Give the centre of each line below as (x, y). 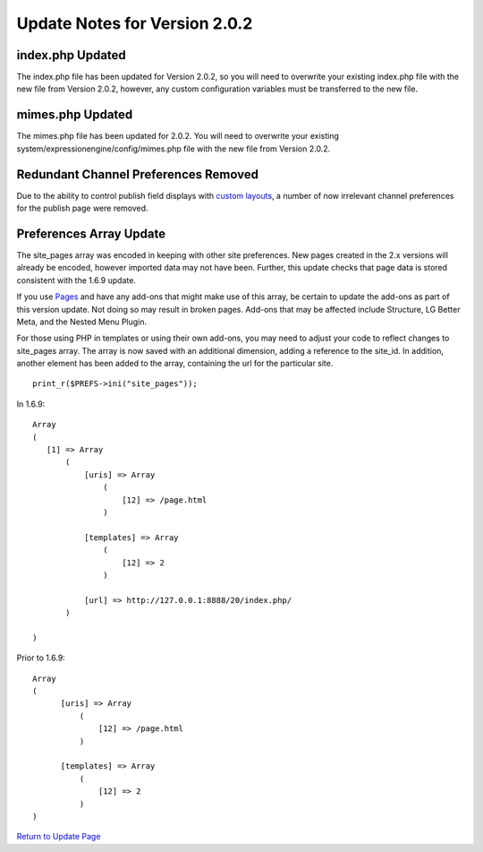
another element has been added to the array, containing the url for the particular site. (175, 364)
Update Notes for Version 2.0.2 (135, 23)
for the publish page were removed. (82, 208)
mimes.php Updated (75, 115)
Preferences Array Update (91, 233)
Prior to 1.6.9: (41, 658)
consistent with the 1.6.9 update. (76, 280)
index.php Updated (72, 55)
